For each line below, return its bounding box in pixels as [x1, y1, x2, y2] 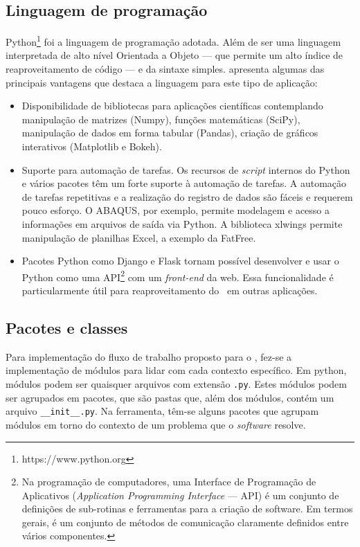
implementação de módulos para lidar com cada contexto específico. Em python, [6, 363, 347, 377]
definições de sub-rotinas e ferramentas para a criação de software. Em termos [21, 501, 353, 516]
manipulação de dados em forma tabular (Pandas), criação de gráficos [21, 125, 318, 140]
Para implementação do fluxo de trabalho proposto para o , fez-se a [6, 349, 292, 364]
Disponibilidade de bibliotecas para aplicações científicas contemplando [21, 98, 323, 113]
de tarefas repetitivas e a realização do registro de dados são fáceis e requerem [21, 189, 353, 204]
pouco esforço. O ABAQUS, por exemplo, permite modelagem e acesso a [21, 203, 330, 217]
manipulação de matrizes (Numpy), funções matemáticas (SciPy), [21, 111, 300, 126]
